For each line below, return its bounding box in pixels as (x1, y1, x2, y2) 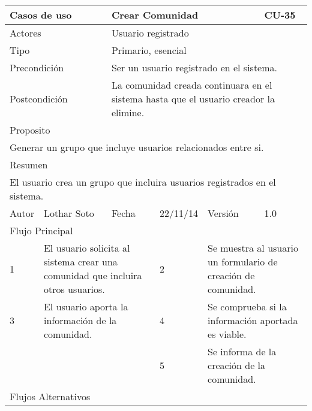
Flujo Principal (10, 223, 73, 237)
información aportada (208, 313, 298, 327)
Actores (10, 26, 41, 40)
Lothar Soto (43, 206, 94, 220)
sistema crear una (43, 255, 118, 268)
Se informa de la (208, 344, 277, 358)
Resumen (10, 158, 48, 171)
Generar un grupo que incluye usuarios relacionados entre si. (10, 140, 264, 154)
